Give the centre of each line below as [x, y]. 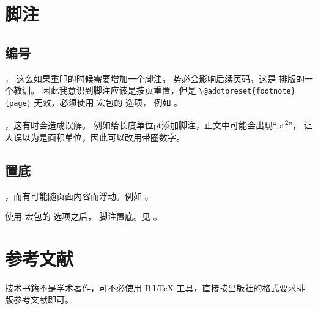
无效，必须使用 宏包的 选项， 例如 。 [108, 102]
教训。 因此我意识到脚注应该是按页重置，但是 [105, 90]
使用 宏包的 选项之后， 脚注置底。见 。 [83, 216]
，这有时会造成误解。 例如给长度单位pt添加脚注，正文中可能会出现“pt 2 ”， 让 [159, 124]
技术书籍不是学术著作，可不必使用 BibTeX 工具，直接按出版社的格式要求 [151, 287]
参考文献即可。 [43, 300]
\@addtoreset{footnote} [247, 91]
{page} [18, 103]
